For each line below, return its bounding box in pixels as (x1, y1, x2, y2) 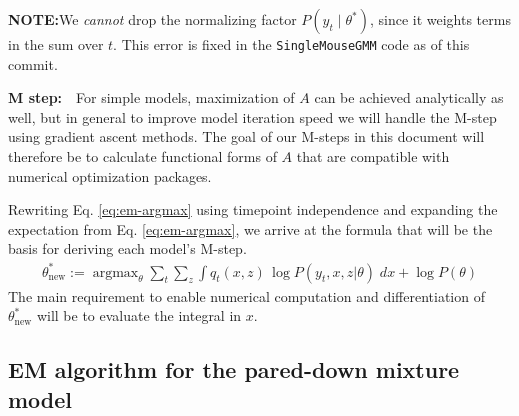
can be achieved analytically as (314, 87, 504, 108)
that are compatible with (296, 146, 450, 167)
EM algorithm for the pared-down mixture (8, 354, 460, 385)
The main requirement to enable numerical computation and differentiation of (8, 285, 485, 306)
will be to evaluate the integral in (36, 305, 242, 326)
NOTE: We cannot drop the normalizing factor (8, 9, 297, 29)
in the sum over (8, 34, 104, 54)
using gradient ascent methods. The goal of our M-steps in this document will (8, 126, 485, 147)
